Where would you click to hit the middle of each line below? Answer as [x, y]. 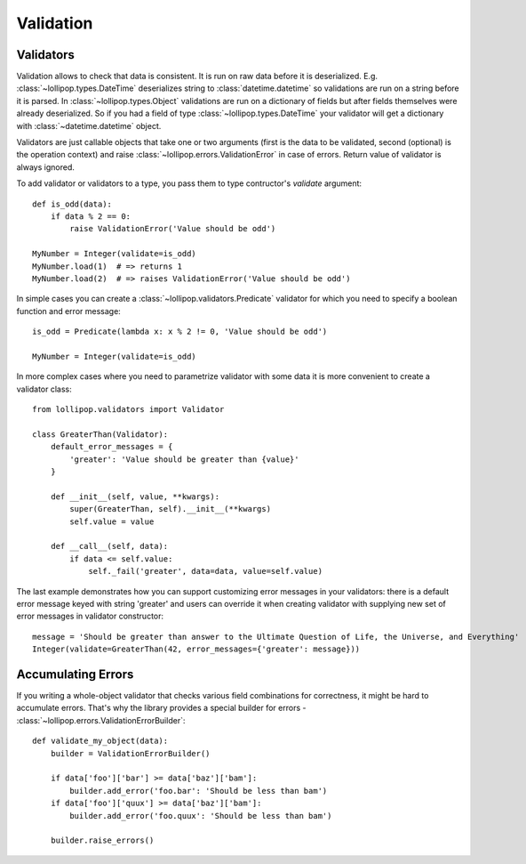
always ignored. [46, 167]
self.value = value [112, 521]
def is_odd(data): [72, 204]
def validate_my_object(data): [100, 741]
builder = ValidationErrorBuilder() [130, 753]
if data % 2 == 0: [91, 216]
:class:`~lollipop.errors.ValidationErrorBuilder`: [101, 720]
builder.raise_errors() [102, 840]
